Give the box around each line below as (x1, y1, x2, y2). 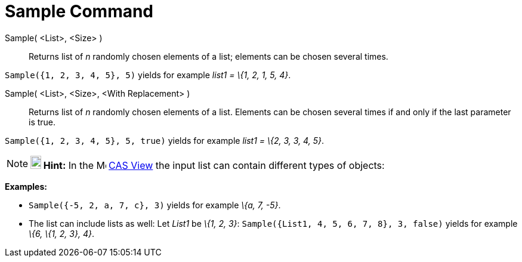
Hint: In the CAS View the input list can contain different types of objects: (43, 159, 385, 171)
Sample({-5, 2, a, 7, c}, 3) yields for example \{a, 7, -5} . (29, 199, 281, 210)
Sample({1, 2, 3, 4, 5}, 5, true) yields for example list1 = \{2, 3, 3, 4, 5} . (5, 135, 324, 146)
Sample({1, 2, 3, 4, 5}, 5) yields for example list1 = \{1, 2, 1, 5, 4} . (5, 69, 291, 80)
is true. (29, 116, 56, 127)
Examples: (5, 181, 47, 192)
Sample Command (5, 1, 154, 21)
